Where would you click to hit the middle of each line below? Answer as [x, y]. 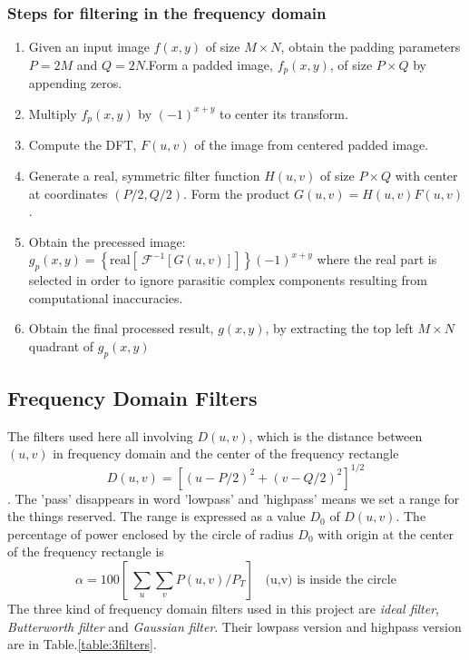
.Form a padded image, [209, 64]
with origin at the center [386, 533]
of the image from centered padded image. [312, 145]
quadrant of [61, 345]
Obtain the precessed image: [107, 241]
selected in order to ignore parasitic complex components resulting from [228, 280]
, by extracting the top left [339, 328]
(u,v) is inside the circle [331, 580]
